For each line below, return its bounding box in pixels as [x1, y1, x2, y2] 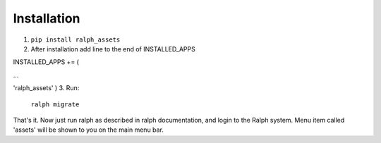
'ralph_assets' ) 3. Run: [13, 84, 80, 92]
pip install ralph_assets [30, 35, 121, 44]
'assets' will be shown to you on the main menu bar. [13, 125, 164, 134]
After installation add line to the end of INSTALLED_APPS [30, 44, 195, 53]
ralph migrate [30, 100, 80, 108]
